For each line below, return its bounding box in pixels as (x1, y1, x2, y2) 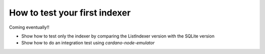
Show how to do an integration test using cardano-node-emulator (21, 40, 155, 46)
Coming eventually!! (9, 24, 50, 30)
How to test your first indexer (9, 7, 131, 18)
